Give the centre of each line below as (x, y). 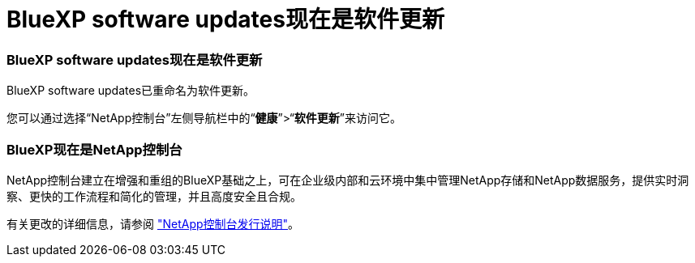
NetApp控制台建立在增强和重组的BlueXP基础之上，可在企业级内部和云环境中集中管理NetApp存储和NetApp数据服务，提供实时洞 (348, 180)
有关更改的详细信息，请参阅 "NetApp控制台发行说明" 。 (153, 223)
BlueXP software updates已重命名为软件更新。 (131, 91)
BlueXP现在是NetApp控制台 (94, 149)
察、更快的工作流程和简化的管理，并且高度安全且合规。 (154, 196)
